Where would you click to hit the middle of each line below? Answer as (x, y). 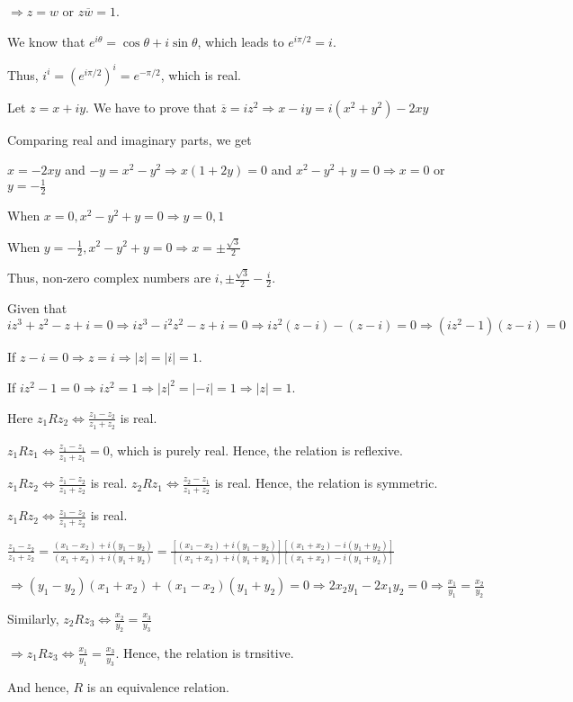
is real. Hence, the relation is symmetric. (326, 483)
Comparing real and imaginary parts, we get (130, 139)
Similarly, (33, 618)
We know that (46, 41)
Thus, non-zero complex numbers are (109, 278)
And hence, (38, 686)
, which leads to (241, 41)
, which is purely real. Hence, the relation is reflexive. (256, 450)
